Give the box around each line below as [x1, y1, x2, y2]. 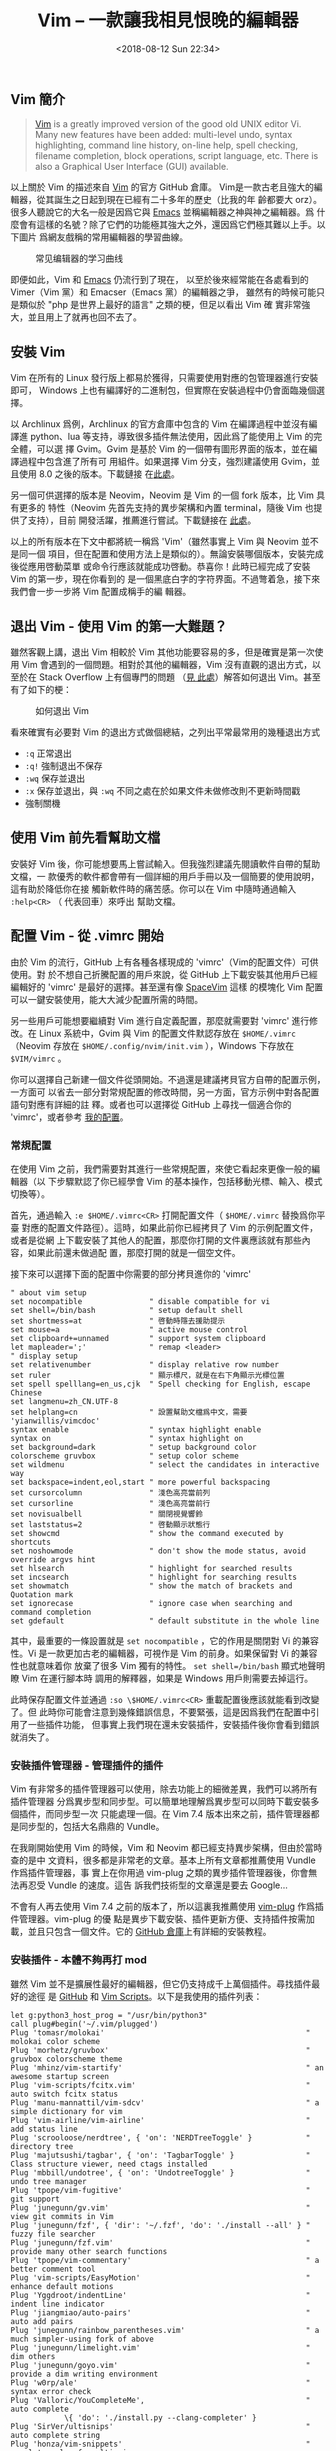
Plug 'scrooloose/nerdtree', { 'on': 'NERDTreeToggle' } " [10, 2132, 311, 2143]
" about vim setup [10, 1287, 87, 1298]
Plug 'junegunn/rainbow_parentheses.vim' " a [10, 2325, 320, 2335]
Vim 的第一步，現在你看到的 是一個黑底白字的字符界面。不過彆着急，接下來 [10, 573, 321, 585]
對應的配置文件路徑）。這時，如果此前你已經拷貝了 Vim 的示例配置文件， [21, 1221, 319, 1233]
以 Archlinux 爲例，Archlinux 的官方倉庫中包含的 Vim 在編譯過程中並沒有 [10, 418, 309, 430]
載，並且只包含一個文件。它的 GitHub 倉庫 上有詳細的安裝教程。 [10, 1926, 272, 1938]
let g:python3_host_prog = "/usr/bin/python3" [10, 2010, 208, 2020]
